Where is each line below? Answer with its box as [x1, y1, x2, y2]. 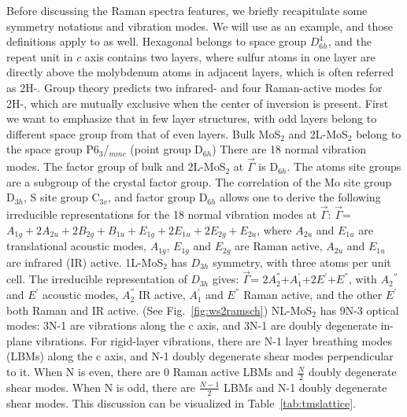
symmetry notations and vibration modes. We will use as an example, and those [6, 17, 393, 34]
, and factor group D [108, 189, 208, 205]
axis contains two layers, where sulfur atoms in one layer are [84, 48, 376, 65]
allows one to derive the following [220, 189, 381, 205]
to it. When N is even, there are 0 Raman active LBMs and [6, 363, 294, 380]
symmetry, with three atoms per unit [213, 253, 391, 270]
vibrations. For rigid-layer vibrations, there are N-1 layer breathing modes [35, 332, 393, 349]
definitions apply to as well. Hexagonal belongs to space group [6, 33, 307, 50]
